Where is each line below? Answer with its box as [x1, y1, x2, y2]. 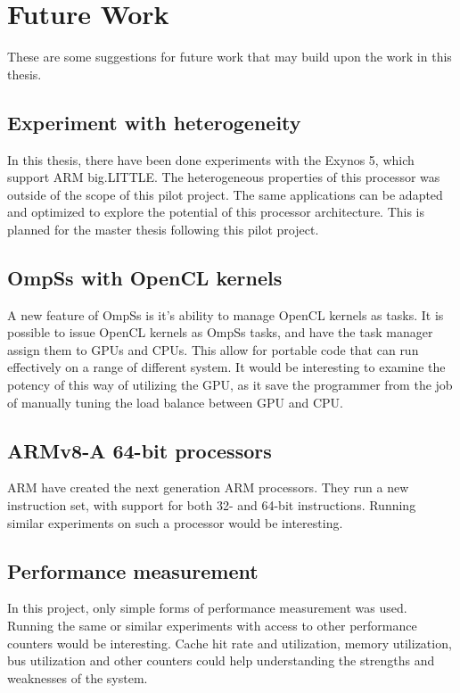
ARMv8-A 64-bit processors [7, 436, 272, 464]
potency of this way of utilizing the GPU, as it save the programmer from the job [7, 375, 453, 394]
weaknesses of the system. [7, 668, 148, 687]
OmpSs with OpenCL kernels [7, 263, 283, 291]
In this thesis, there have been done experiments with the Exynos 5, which [7, 150, 415, 169]
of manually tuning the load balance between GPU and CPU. [7, 392, 343, 411]
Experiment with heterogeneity [7, 108, 301, 136]
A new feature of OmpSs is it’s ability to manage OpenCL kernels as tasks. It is [7, 305, 444, 324]
